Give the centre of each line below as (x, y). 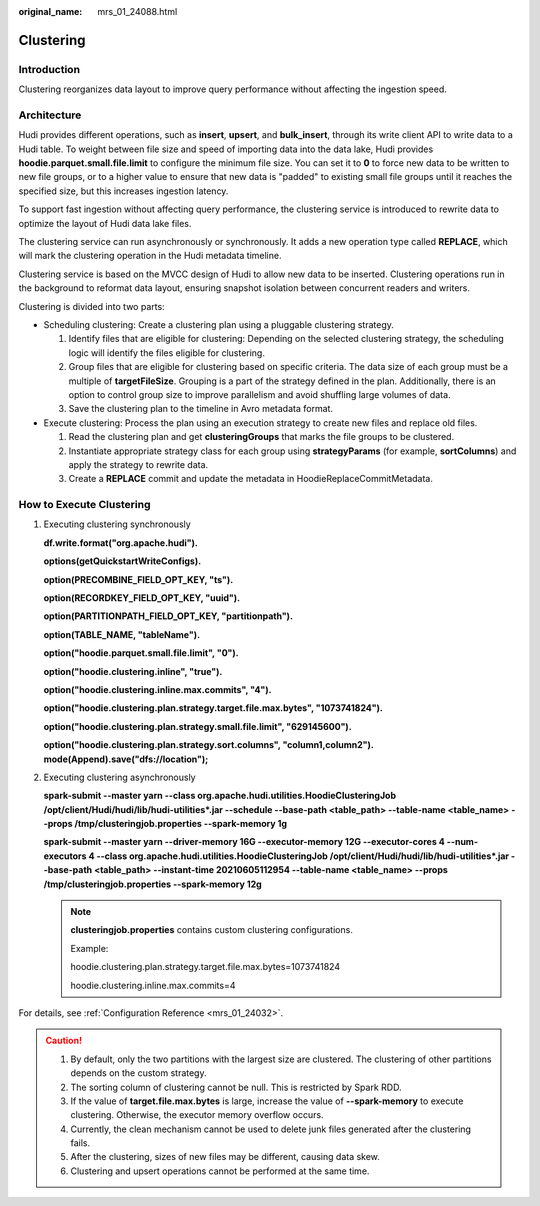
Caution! (64, 1041)
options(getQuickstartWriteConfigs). (122, 561)
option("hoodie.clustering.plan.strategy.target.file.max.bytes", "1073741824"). (213, 708)
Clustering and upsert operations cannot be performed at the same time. (220, 1171)
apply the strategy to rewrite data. (138, 464)
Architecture (50, 115)
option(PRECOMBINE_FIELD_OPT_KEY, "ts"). (138, 579)
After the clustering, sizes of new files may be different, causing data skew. (225, 1157)
